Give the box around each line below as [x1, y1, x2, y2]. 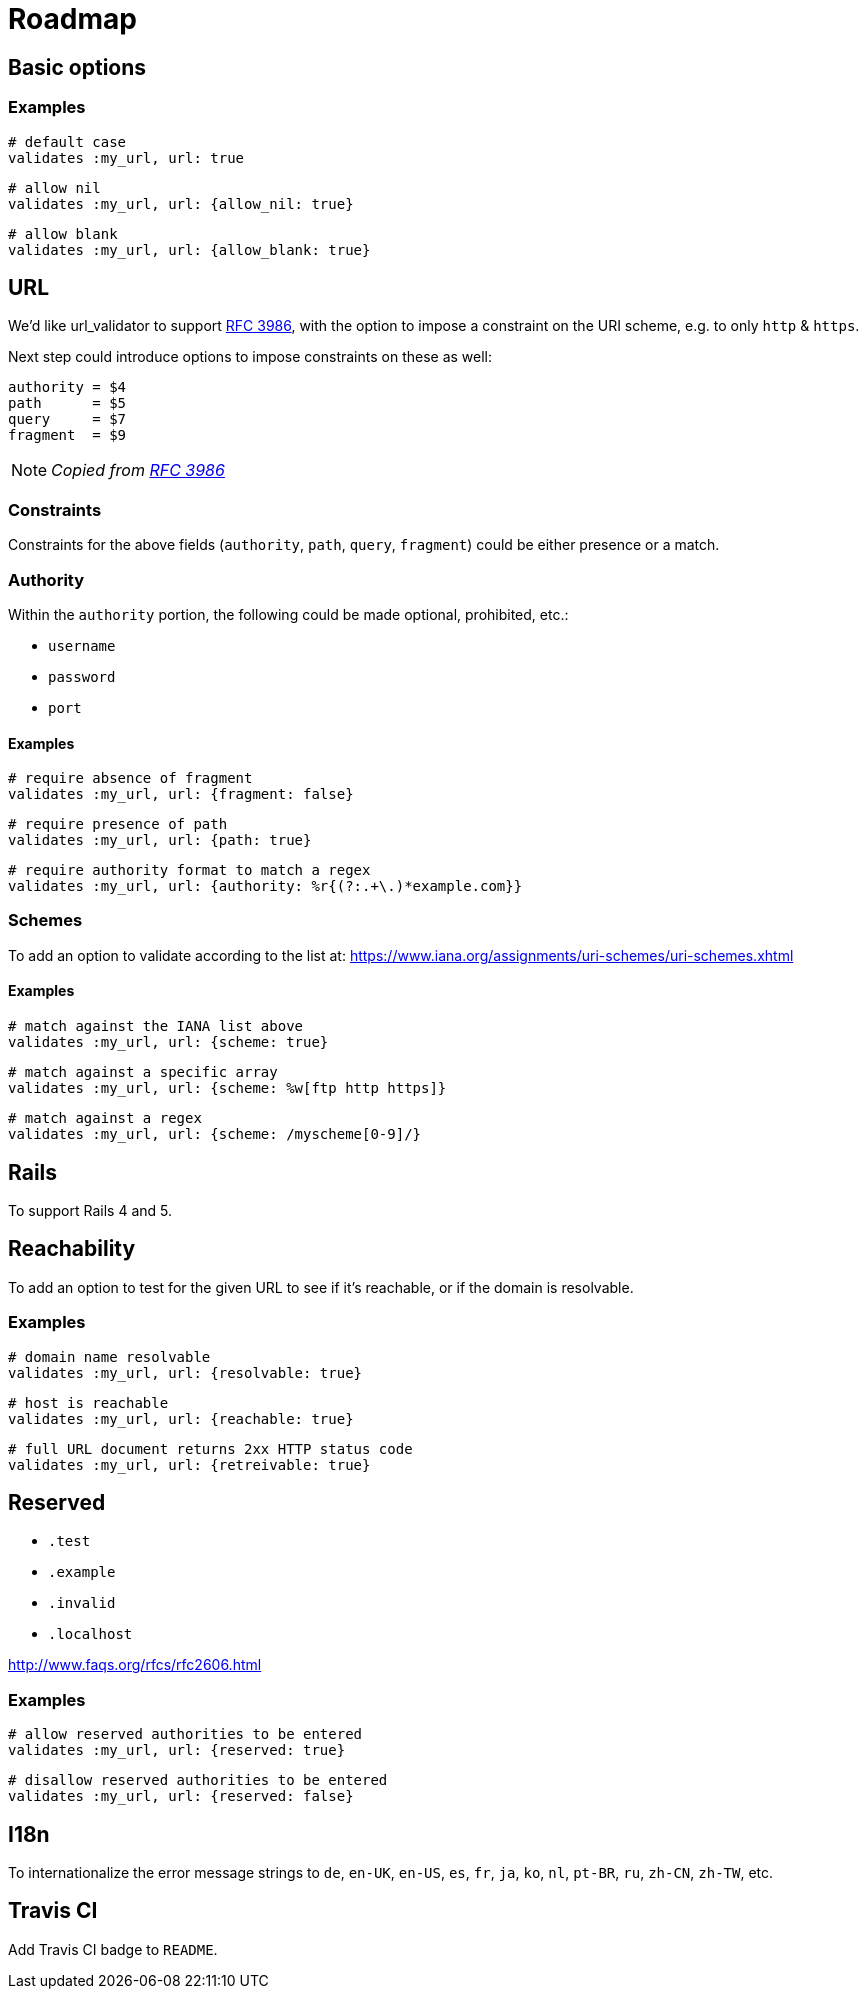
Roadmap [8, 2, 137, 36]
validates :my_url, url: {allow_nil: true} [8, 195, 354, 212]
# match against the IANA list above [8, 1018, 304, 1035]
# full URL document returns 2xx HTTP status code [8, 1440, 413, 1457]
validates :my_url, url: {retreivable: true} [8, 1456, 371, 1473]
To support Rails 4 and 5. [8, 1201, 172, 1219]
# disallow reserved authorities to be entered [8, 1772, 388, 1789]
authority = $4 [8, 379, 127, 396]
